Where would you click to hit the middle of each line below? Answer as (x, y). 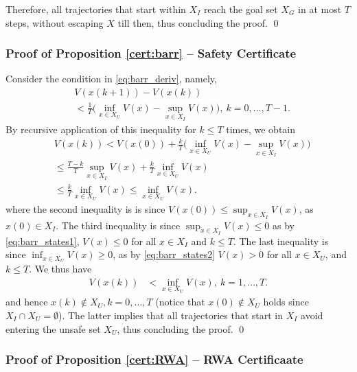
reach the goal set (241, 9)
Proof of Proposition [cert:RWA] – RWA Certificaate (154, 359)
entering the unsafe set (53, 328)
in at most (320, 9)
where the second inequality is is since (85, 209)
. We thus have (60, 269)
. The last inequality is (281, 241)
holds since (286, 302)
